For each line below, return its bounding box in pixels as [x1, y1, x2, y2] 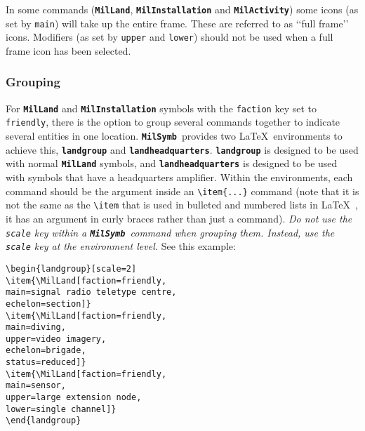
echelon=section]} [6, 298, 91, 309]
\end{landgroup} [6, 416, 81, 426]
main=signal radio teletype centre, [6, 287, 177, 298]
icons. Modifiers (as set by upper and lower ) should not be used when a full [6, 29, 333, 44]
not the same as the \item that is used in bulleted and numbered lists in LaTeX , [6, 197, 358, 212]
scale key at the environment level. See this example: [6, 239, 236, 253]
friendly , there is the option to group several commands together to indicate [6, 114, 340, 129]
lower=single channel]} [6, 404, 117, 414]
